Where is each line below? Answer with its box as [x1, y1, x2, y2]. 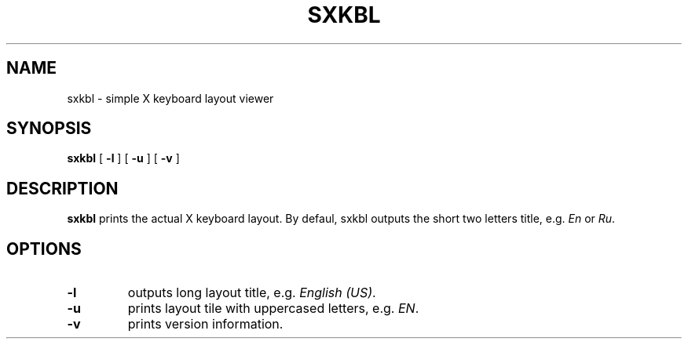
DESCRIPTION [6, 178, 119, 198]
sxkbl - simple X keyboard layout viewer [67, 91, 274, 105]
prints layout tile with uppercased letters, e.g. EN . [127, 300, 419, 317]
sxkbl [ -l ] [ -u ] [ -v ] [67, 151, 180, 165]
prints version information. [127, 316, 284, 332]
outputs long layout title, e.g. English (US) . [127, 285, 376, 301]
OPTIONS [6, 238, 82, 259]
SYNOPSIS [6, 118, 92, 139]
